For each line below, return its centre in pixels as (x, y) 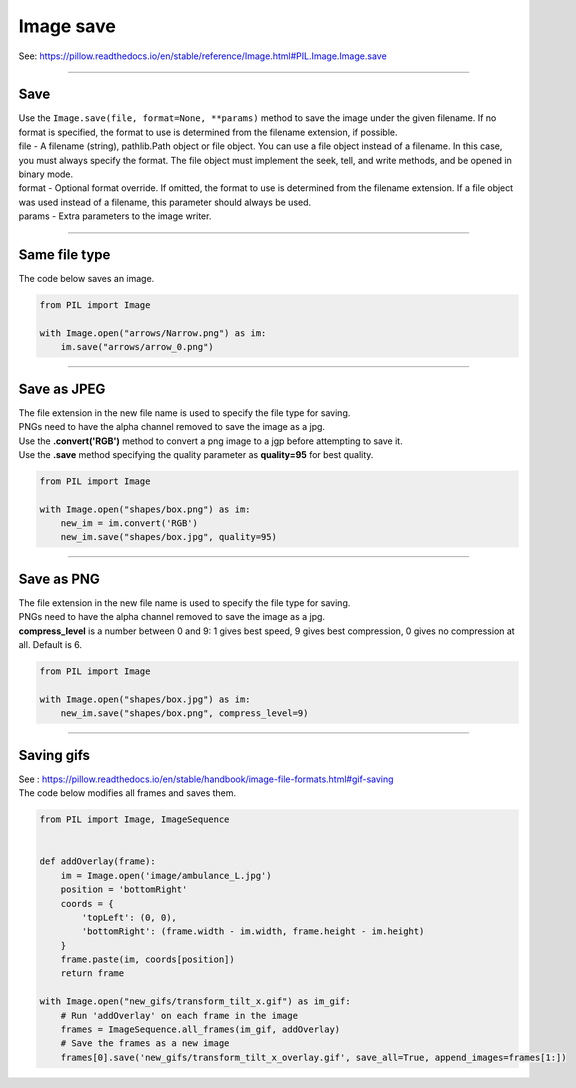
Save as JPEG (62, 388)
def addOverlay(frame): (98, 861)
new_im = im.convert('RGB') (129, 523)
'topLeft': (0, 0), (129, 917)
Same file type (64, 254)
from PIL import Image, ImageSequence (134, 819)
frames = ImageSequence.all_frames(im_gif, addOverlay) (200, 1029)
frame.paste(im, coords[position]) (147, 959)
